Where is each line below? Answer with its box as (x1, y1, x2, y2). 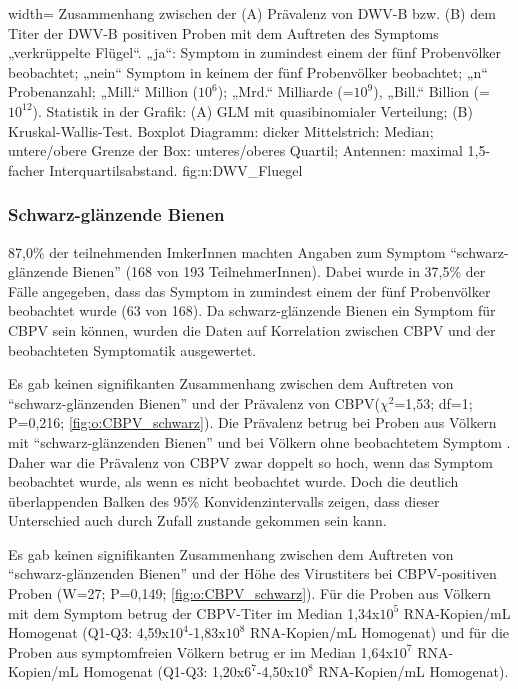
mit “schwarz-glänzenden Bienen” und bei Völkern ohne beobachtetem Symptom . (8, 431, 511, 452)
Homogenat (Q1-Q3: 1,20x (83, 661, 245, 682)
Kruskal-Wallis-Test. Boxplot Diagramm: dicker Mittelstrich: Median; (8, 120, 434, 141)
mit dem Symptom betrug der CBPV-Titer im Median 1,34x (8, 602, 380, 623)
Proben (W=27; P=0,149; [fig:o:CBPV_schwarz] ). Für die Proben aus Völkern (8, 583, 491, 604)
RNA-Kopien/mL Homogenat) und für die (249, 622, 510, 643)
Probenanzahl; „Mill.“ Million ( (8, 81, 199, 102)
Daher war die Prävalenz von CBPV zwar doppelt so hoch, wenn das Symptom (8, 451, 493, 472)
